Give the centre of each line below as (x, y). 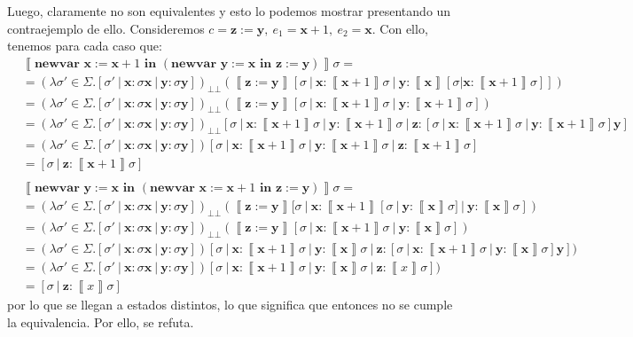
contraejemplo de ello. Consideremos (106, 28)
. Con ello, (400, 28)
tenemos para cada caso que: (85, 46)
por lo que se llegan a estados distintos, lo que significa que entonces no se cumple (230, 305)
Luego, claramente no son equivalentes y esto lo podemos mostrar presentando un (229, 11)
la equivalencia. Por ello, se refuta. (101, 321)
